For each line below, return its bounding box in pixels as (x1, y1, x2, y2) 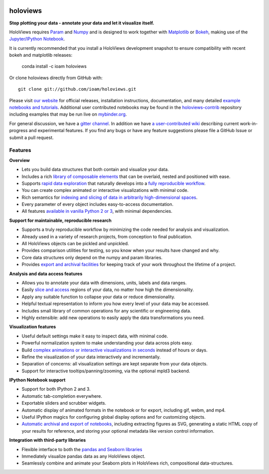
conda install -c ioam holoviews (21, 63, 87, 69)
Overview (9, 157, 30, 163)
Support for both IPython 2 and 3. (21, 386, 91, 392)
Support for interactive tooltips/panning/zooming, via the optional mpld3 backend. (21, 368, 190, 374)
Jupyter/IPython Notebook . (9, 36, 65, 42)
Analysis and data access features (9, 271, 83, 277)
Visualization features (9, 324, 56, 330)
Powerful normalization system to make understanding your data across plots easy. (21, 340, 193, 346)
